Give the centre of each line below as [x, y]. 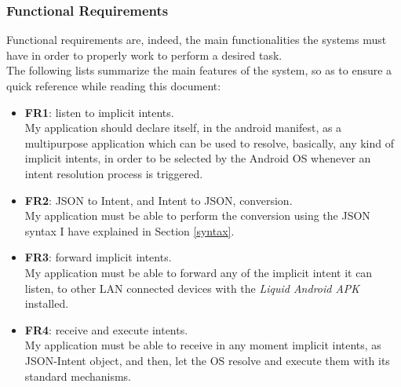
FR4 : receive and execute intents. [106, 329]
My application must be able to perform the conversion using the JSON [197, 215]
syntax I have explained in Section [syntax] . [129, 230]
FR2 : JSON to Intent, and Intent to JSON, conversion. [159, 200]
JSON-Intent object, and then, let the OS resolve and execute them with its [207, 360]
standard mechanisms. [78, 376]
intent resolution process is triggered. [114, 173]
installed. [47, 303]
